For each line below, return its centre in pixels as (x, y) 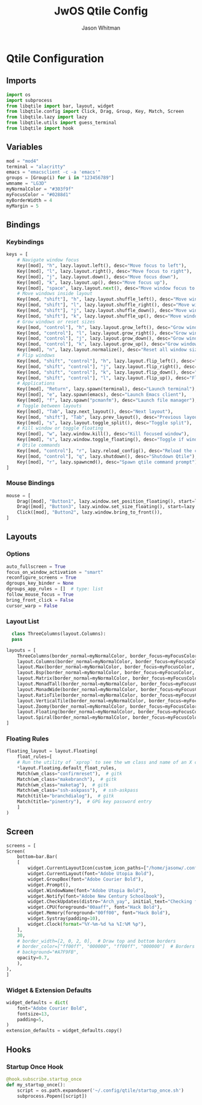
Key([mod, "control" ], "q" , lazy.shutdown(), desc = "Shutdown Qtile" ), (107, 456)
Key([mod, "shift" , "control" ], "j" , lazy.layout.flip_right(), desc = (107, 366)
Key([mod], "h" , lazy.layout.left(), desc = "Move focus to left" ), (102, 266)
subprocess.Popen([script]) (52, 1096)
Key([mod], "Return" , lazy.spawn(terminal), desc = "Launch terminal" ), (107, 389)
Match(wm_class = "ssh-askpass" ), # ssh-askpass (78, 791)
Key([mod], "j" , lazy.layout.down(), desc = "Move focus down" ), (98, 277)
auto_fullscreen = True (36, 566)
